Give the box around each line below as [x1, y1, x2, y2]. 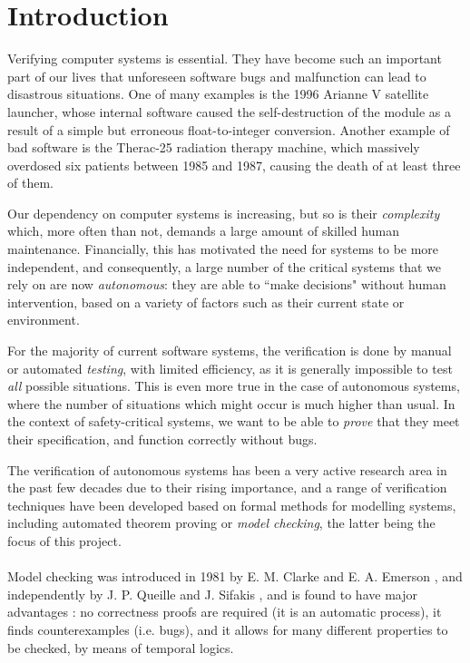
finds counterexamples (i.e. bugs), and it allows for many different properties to [7, 619, 448, 639]
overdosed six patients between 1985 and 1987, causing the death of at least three [7, 155, 461, 174]
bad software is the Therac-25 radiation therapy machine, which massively [7, 138, 420, 157]
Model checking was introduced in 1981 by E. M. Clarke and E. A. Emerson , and [7, 567, 463, 586]
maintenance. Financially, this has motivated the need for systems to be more [7, 239, 439, 258]
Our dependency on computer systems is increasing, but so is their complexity [7, 203, 440, 222]
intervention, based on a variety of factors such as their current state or [7, 292, 405, 311]
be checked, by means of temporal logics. [7, 638, 234, 657]
